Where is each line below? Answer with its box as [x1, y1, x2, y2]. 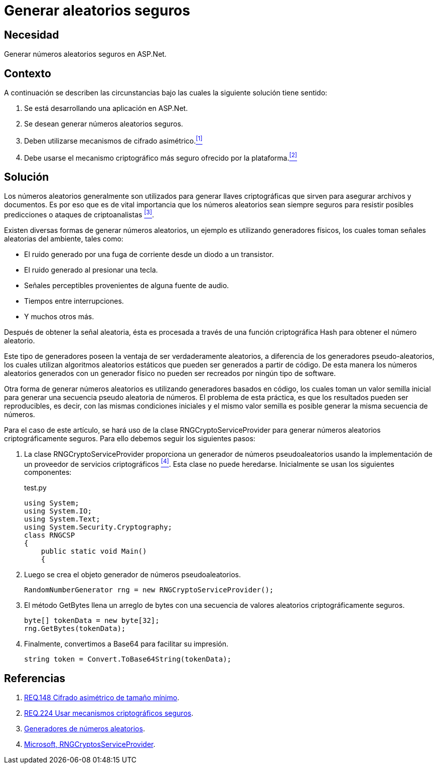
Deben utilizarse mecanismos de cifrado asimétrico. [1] [24, 135, 203, 145]
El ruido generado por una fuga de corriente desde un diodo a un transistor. [24, 249, 274, 259]
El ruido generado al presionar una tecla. [24, 265, 158, 274]
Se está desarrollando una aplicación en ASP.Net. [24, 104, 188, 113]
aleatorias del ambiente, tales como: [4, 234, 123, 243]
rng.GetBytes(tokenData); [24, 624, 126, 633]
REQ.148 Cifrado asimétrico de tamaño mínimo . [24, 693, 180, 702]
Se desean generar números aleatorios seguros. [24, 119, 183, 129]
